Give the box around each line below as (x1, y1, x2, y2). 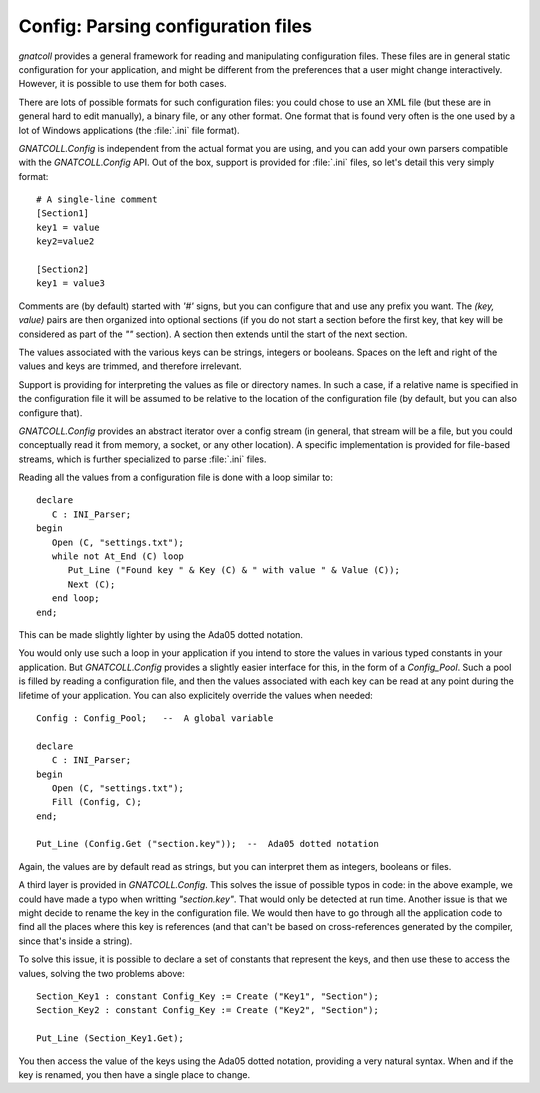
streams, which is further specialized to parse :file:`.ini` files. (18, 453, 267, 465)
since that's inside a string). (18, 935, 133, 947)
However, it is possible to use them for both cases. (18, 78, 227, 90)
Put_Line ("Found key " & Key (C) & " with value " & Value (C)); (67, 565, 400, 576)
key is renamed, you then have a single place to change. (18, 1068, 250, 1080)
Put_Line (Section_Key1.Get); (36, 1033, 185, 1044)
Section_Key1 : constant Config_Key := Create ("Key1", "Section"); (36, 990, 379, 1002)
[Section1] (36, 208, 90, 219)
